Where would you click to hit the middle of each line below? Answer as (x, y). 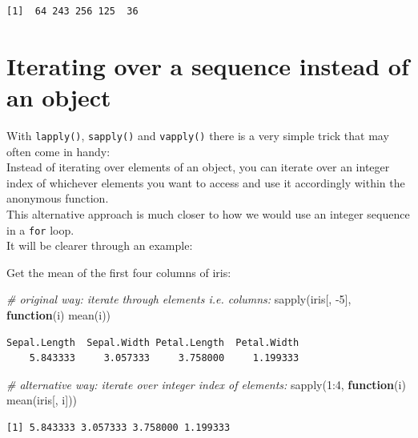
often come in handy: (58, 151)
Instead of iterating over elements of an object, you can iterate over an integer (198, 167)
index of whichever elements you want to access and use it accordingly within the (206, 182)
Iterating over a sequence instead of (208, 65)
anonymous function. (58, 198)
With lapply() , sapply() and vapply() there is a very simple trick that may (198, 135)
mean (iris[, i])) (42, 400)
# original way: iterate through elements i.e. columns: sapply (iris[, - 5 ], (179, 299)
